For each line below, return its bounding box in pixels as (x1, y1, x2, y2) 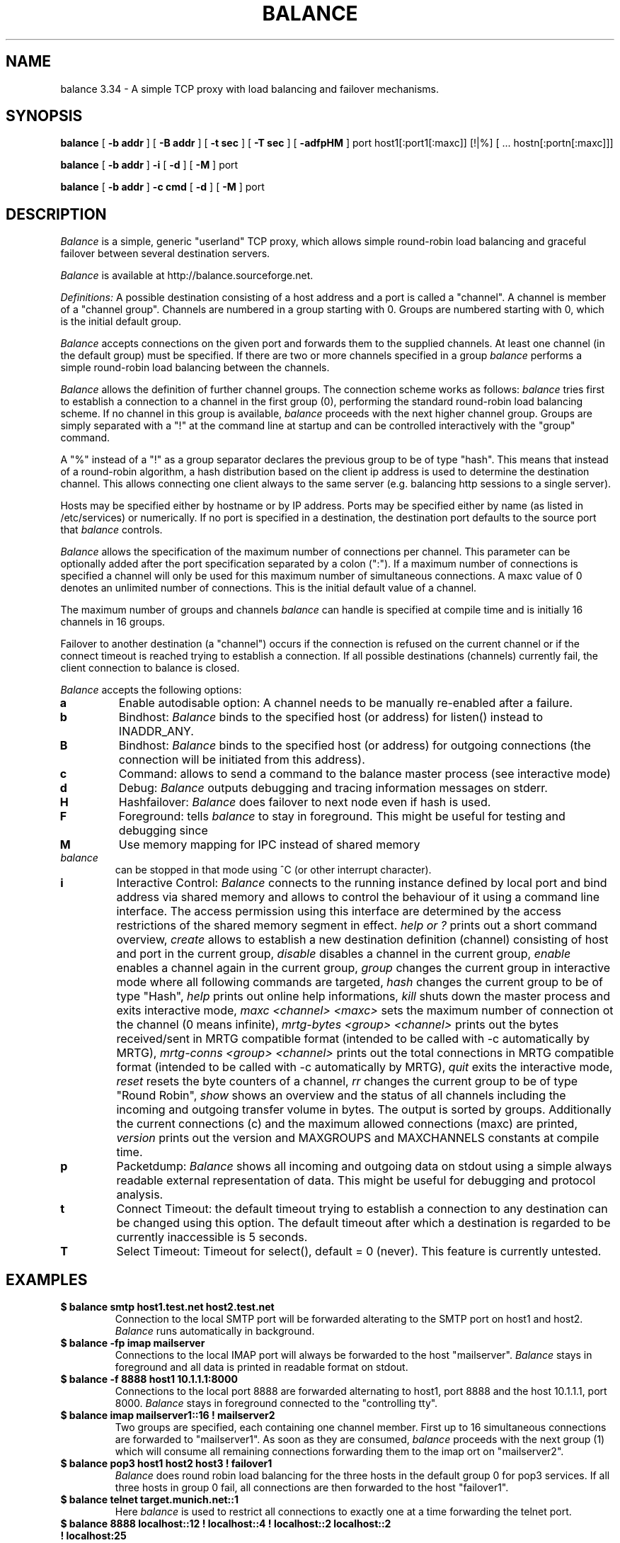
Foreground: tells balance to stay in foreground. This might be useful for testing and (118, 809, 566, 824)
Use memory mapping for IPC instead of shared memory (118, 837, 420, 852)
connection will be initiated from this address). (118, 752, 365, 767)
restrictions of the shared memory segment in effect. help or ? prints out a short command (116, 918, 597, 933)
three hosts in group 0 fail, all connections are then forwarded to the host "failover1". (115, 1481, 509, 1494)
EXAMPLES (6, 1270, 88, 1289)
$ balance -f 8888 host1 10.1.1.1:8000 (60, 1373, 238, 1386)
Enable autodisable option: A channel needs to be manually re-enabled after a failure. (118, 696, 573, 711)
